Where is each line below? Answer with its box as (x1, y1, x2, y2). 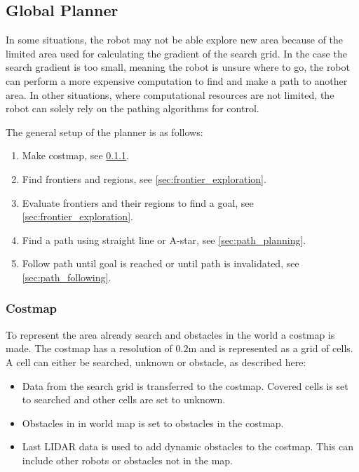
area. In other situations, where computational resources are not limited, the (6, 87, 334, 102)
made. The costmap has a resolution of (6, 341, 172, 356)
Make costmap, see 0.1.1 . (22, 148, 130, 163)
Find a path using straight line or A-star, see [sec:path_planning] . (22, 232, 306, 247)
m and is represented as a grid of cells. (188, 341, 353, 356)
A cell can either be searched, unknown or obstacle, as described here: (6, 354, 306, 369)
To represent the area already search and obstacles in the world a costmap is (6, 327, 335, 342)
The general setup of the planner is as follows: (6, 124, 203, 139)
